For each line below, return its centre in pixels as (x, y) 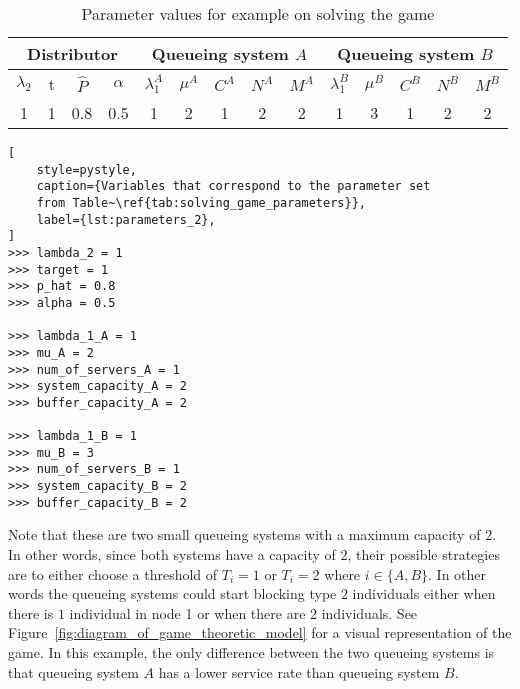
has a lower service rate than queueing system (299, 671)
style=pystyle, (86, 169)
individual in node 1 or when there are (187, 612)
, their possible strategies (423, 554)
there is (31, 612)
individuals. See (369, 612)
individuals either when (424, 593)
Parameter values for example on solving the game (258, 13)
